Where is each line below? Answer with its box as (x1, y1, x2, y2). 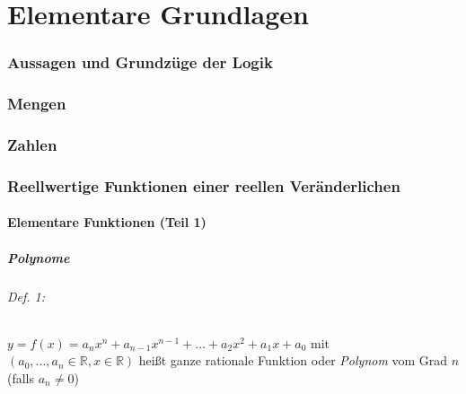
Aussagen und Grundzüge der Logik (7, 51, 273, 74)
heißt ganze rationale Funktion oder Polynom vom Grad (138, 351, 448, 370)
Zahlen (7, 133, 57, 155)
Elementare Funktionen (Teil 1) (7, 213, 207, 232)
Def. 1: (7, 286, 46, 305)
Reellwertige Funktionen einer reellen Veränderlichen (7, 174, 400, 197)
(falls (7, 368, 35, 387)
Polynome (7, 248, 70, 267)
